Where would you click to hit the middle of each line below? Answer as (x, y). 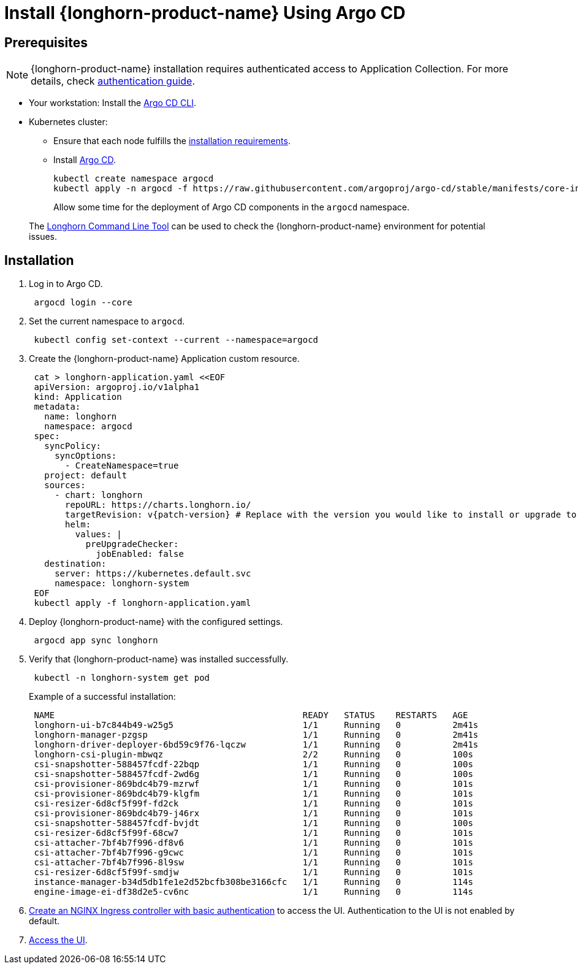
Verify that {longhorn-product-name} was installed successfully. (159, 659)
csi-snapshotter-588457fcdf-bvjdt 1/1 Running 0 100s (253, 823)
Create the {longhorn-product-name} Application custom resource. (164, 359)
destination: (75, 564)
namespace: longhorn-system (122, 584)
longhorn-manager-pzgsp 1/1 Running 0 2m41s (256, 735)
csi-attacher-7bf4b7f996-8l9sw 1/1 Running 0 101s (253, 863)
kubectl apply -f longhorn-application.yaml (143, 603)
